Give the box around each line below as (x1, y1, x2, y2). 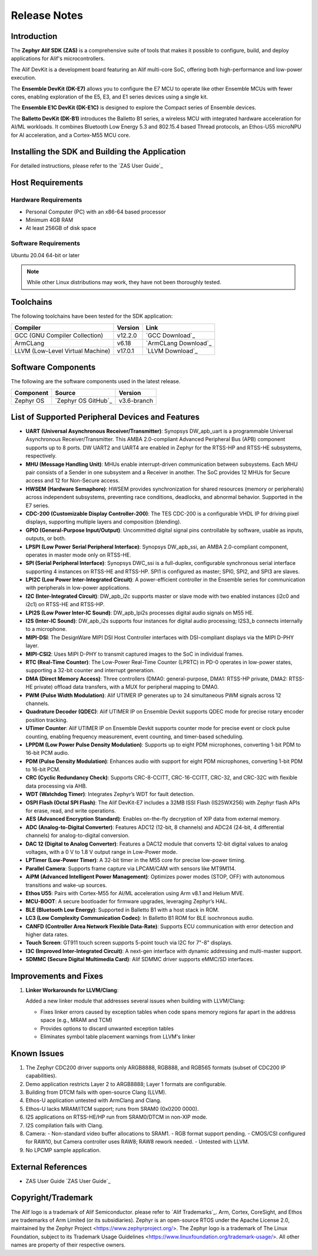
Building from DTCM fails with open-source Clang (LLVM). (25, 1089, 167, 1096)
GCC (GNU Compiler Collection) (14, 331, 103, 339)
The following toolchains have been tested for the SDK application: (11, 313, 173, 320)
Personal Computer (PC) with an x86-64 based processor (25, 208, 166, 215)
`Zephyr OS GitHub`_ (55, 396, 112, 405)
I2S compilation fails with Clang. (25, 1122, 104, 1129)
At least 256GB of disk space (25, 225, 97, 232)
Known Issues (11, 1048, 64, 1058)
